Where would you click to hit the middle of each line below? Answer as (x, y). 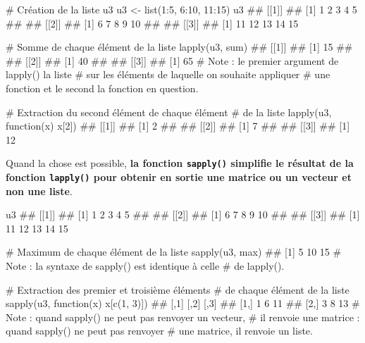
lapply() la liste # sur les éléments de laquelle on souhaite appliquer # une (168, 74)
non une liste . (39, 191)
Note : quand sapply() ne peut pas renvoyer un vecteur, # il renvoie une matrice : (183, 317)
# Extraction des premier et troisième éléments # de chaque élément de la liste (178, 289)
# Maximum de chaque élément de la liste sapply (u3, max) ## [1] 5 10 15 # (174, 252)
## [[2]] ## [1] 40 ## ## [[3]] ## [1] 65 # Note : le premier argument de (172, 60)
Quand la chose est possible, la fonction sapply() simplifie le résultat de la (180, 163)
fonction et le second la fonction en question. (102, 88)
